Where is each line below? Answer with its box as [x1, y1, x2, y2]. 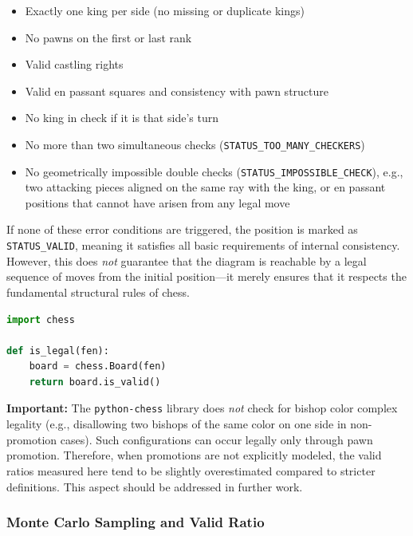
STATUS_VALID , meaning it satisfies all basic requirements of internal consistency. [6, 237, 400, 254]
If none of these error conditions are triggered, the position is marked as [6, 221, 358, 238]
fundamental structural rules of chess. [6, 283, 190, 300]
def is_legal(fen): [6, 345, 109, 357]
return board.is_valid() [29, 376, 161, 388]
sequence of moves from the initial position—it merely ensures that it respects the [6, 268, 407, 285]
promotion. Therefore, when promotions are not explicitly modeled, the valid [6, 447, 382, 463]
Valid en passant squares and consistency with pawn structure [25, 82, 329, 99]
